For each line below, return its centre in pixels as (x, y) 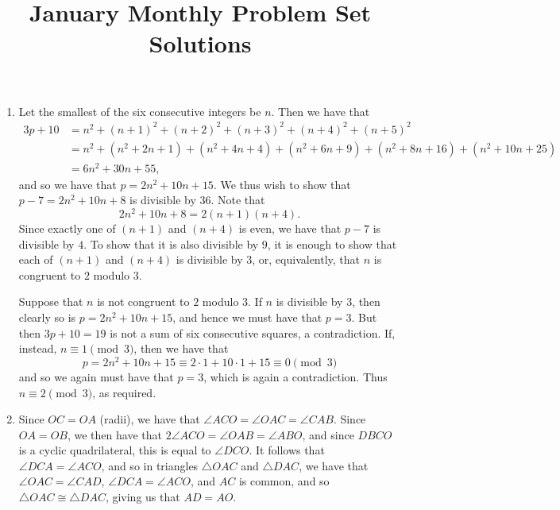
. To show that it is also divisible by (171, 243)
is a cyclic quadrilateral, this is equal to (115, 450)
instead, (38, 348)
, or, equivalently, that (306, 259)
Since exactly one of (67, 228)
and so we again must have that (96, 376)
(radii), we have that (150, 419)
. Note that (238, 200)
